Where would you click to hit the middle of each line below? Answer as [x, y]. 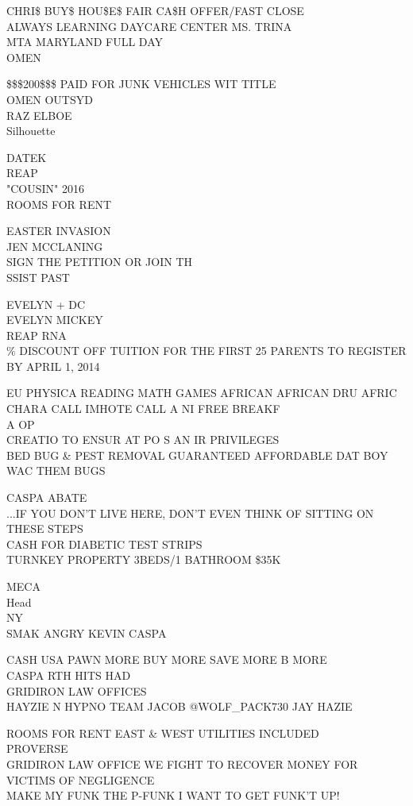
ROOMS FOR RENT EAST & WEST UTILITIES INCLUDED [163, 733]
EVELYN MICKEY [55, 320]
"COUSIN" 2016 [45, 188]
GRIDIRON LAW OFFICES [77, 690]
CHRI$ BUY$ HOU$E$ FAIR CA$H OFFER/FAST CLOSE [155, 10]
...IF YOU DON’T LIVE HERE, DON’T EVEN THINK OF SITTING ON [190, 513]
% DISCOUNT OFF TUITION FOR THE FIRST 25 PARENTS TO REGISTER [206, 351]
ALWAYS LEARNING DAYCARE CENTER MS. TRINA [149, 26]
